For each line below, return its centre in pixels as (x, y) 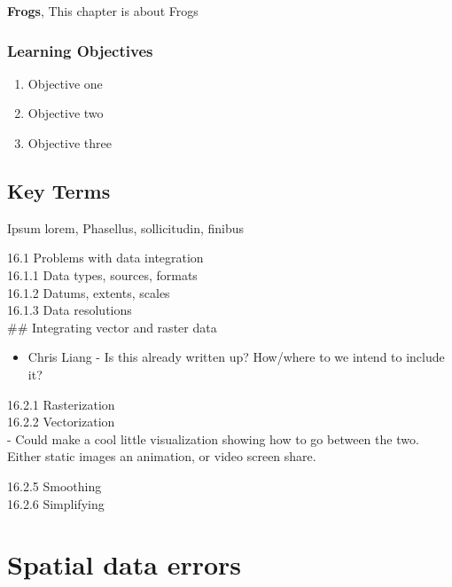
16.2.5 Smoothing (55, 485)
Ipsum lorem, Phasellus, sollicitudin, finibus (126, 227)
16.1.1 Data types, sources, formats (102, 274)
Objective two (66, 113)
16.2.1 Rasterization (61, 404)
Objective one (65, 83)
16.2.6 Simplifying (56, 503)
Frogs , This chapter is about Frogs (103, 11)
